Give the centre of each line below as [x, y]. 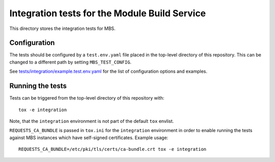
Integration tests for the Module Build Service [108, 13]
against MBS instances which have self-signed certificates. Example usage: [89, 138]
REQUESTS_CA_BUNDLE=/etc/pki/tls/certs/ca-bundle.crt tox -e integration [113, 149]
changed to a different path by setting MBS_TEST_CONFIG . [71, 62]
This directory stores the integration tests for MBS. [62, 28]
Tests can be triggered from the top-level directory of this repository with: [87, 98]
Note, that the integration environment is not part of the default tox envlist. [92, 121]
